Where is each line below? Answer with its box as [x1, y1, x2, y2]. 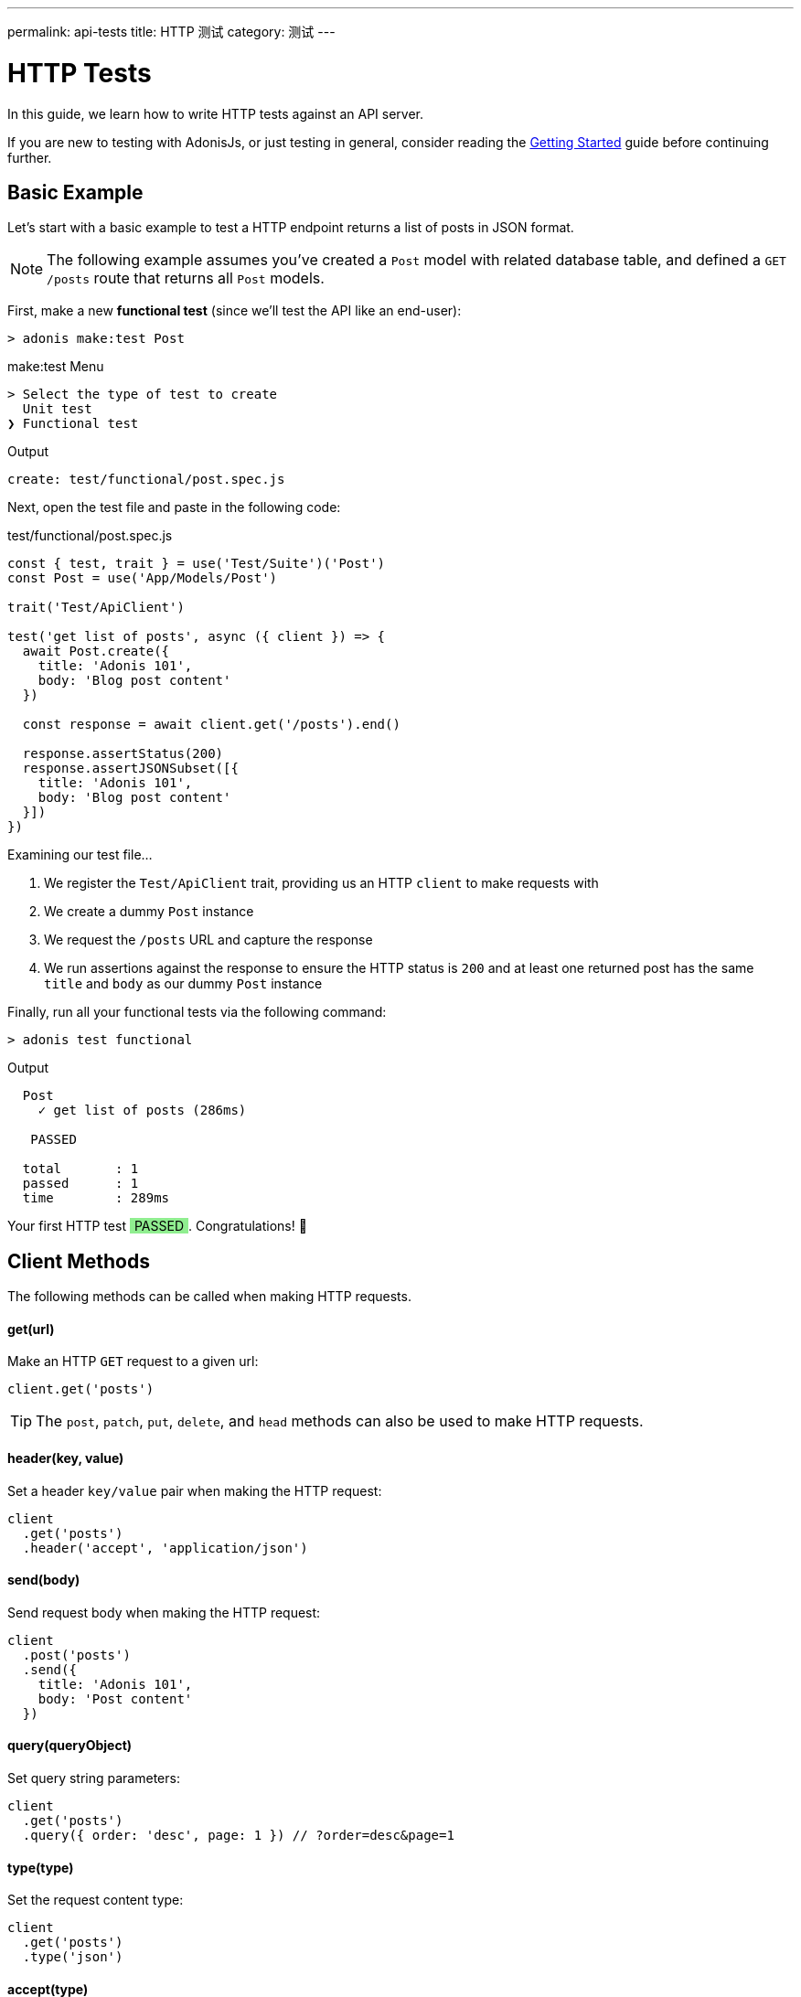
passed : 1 [22, 1176, 139, 1191]
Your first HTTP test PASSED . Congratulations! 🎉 [7, 1218, 307, 1234]
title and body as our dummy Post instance [44, 976, 323, 992]
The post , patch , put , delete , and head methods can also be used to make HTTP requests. [36, 1412, 644, 1431]
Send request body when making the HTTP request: [7, 1604, 321, 1620]
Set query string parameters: [7, 1770, 180, 1787]
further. [7, 149, 52, 166]
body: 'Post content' [37, 1691, 193, 1706]
